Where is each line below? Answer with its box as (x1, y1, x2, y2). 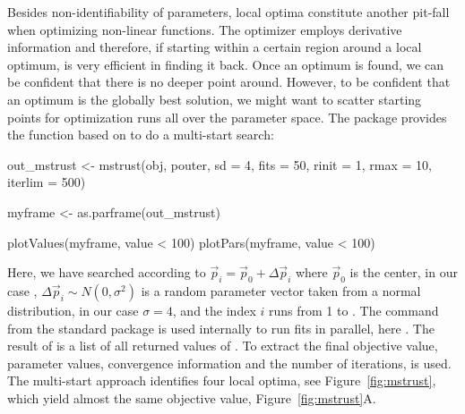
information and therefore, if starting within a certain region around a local (7, 38, 422, 56)
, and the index (172, 300, 256, 319)
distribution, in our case (7, 300, 139, 319)
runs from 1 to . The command (268, 300, 439, 319)
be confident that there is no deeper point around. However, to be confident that (7, 72, 451, 91)
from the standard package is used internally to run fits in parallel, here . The (7, 318, 435, 337)
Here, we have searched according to (7, 263, 206, 282)
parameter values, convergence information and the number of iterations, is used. (7, 353, 452, 372)
